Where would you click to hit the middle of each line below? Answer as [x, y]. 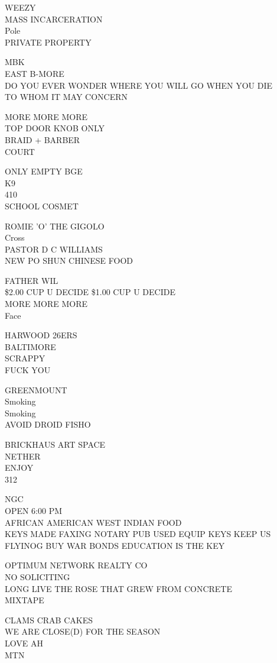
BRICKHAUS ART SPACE [55, 444]
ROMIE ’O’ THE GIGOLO [55, 226]
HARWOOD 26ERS [41, 335]
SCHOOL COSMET [42, 206]
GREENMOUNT [36, 389]
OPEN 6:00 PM [34, 510]
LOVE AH [24, 643]
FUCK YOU [28, 370]
